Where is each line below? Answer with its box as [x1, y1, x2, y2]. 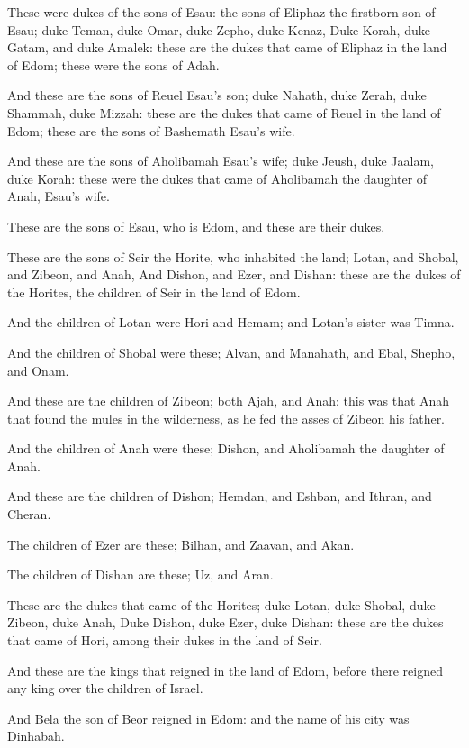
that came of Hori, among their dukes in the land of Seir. [7, 631, 322, 650]
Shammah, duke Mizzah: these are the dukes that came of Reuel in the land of [7, 103, 441, 122]
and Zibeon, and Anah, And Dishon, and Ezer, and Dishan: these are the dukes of [7, 265, 461, 284]
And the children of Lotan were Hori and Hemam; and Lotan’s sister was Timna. [7, 313, 455, 332]
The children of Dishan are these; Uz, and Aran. [7, 565, 274, 584]
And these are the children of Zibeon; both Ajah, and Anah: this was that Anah [7, 391, 450, 410]
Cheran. [7, 505, 51, 524]
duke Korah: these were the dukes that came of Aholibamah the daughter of [7, 169, 428, 187]
